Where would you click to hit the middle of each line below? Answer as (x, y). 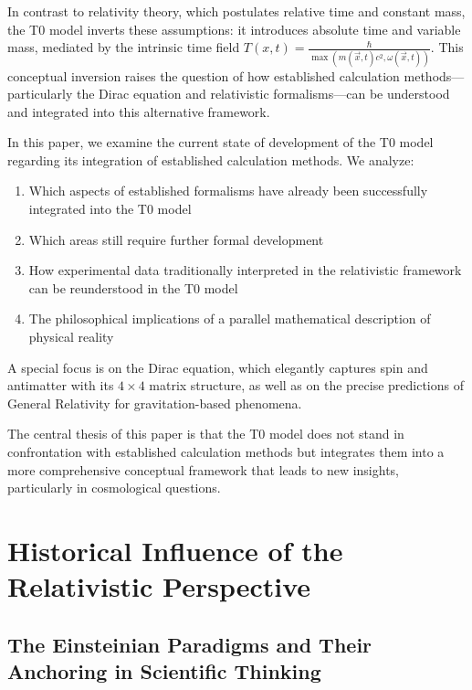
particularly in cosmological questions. (114, 488)
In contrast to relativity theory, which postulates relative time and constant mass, (236, 11)
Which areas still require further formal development (176, 239)
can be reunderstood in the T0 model (133, 287)
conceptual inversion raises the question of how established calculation (204, 75)
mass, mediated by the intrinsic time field (124, 47)
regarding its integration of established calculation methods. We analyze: (211, 159)
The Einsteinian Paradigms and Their (190, 644)
